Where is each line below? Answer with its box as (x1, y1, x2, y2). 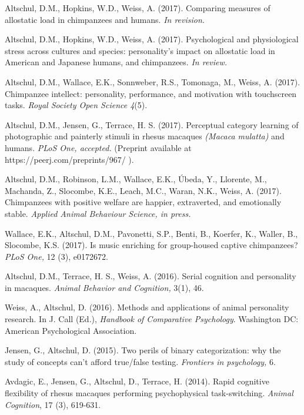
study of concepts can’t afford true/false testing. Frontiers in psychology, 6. (5, 355, 276, 367)
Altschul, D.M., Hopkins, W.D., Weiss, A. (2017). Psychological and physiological (5, 33, 299, 45)
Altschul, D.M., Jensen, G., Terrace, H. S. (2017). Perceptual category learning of (5, 118, 299, 130)
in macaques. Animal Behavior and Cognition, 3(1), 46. (5, 281, 204, 293)
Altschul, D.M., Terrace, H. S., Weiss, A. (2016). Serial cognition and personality (5, 270, 296, 282)
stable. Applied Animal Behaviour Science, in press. (5, 207, 191, 219)
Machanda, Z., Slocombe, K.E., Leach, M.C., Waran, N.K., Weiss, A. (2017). (5, 184, 282, 196)
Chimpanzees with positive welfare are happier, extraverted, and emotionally (5, 196, 282, 208)
